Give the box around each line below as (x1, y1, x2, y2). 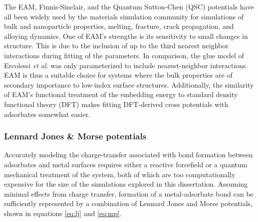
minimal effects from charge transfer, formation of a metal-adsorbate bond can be (4, 188, 254, 199)
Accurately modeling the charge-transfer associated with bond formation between (4, 149, 253, 160)
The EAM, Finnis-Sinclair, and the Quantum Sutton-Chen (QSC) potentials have (4, 1, 254, 11)
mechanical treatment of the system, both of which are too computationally (4, 169, 236, 179)
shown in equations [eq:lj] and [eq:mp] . (4, 208, 122, 218)
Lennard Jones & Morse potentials (4, 130, 147, 142)
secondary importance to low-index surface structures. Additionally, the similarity (4, 79, 254, 90)
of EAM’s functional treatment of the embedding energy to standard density (4, 89, 238, 100)
